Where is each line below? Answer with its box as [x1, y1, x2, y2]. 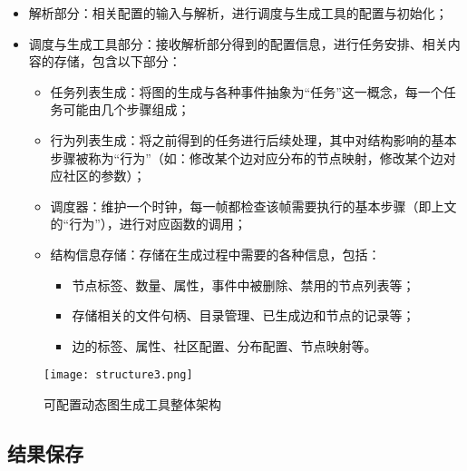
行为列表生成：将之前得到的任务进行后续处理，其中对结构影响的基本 [50, 130, 457, 149]
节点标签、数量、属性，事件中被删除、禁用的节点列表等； [72, 275, 415, 294]
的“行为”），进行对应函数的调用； [50, 214, 247, 233]
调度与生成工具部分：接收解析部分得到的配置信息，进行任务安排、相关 [28, 34, 448, 53]
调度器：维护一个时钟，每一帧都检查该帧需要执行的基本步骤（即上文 [50, 196, 457, 215]
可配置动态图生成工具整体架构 [44, 394, 221, 413]
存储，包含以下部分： [54, 52, 181, 71]
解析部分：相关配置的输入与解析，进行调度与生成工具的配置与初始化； [28, 4, 448, 22]
